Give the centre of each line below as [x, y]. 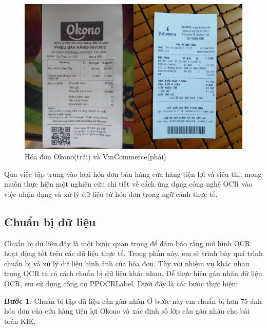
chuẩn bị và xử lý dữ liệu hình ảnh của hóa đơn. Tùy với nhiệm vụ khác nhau [127, 263]
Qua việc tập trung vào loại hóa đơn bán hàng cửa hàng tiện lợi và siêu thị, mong [133, 174]
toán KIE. [20, 321]
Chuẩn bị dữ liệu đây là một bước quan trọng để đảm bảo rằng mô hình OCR [127, 243]
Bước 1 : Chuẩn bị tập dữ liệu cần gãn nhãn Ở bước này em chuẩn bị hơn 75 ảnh [133, 300]
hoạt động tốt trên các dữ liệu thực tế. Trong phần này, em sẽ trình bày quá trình [133, 253]
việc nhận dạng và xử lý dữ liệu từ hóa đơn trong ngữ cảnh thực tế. [111, 194]
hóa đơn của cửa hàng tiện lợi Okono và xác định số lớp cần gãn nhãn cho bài [127, 311]
